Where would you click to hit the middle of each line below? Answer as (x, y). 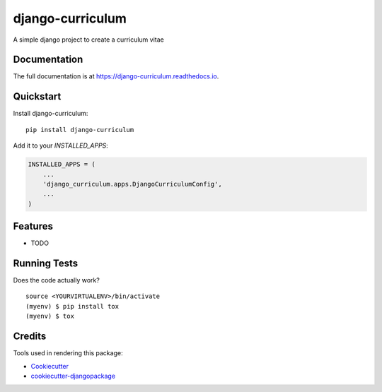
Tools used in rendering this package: (68, 353)
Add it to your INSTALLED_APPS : (61, 145)
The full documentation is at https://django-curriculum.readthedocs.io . (116, 76)
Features (33, 226)
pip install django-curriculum (80, 130)
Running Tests (45, 263)
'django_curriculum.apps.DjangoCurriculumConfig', (132, 184)
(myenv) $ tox (50, 316)
